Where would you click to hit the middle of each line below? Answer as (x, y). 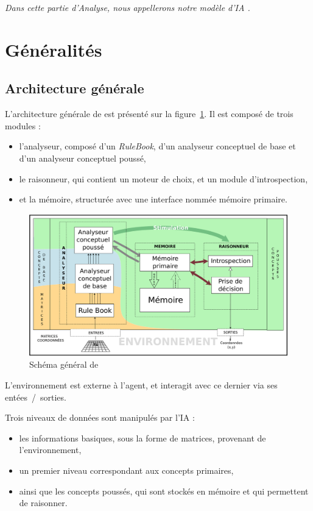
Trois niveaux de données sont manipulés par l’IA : (100, 417)
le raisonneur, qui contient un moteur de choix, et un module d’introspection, (164, 178)
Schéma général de (64, 364)
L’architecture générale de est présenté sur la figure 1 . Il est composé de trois (149, 114)
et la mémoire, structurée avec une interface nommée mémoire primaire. (153, 199)
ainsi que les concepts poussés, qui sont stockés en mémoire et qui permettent (164, 491)
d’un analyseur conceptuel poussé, (83, 158)
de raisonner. (43, 503)
